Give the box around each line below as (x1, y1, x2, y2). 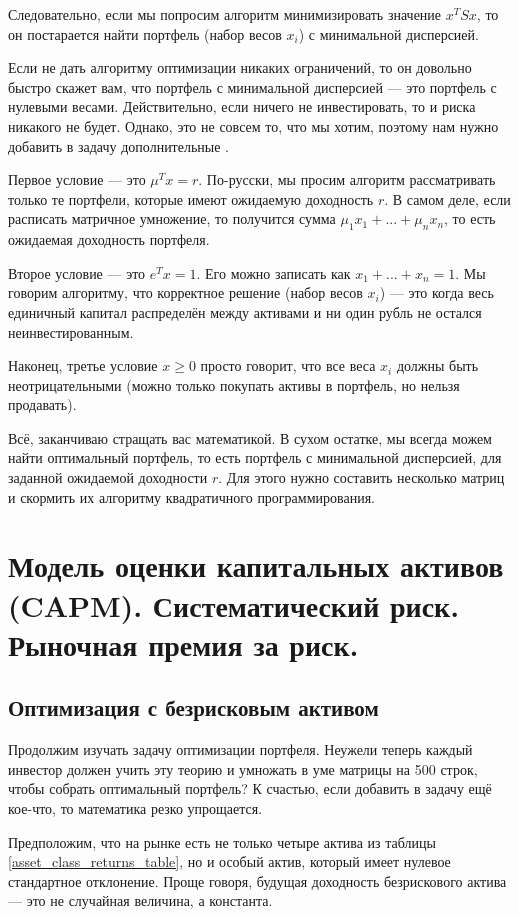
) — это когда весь (379, 282, 494, 303)
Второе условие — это (8, 262, 146, 283)
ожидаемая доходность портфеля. (8, 229, 210, 250)
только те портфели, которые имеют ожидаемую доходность (8, 188, 374, 209)
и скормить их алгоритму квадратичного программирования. (8, 486, 375, 507)
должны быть (396, 355, 479, 376)
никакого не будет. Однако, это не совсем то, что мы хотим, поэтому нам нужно (8, 115, 499, 136)
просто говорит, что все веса (200, 355, 376, 376)
